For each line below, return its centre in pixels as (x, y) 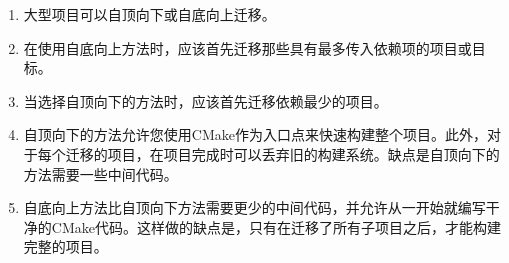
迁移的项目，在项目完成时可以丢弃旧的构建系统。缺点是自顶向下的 (282, 153)
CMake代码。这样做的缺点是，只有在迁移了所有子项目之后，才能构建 (276, 226)
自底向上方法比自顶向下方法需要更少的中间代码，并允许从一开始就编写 (254, 207)
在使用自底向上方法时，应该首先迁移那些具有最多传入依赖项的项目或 (247, 47)
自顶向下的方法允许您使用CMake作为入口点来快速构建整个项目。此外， (255, 134)
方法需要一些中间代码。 (100, 173)
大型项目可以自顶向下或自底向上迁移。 (149, 14)
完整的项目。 (65, 246)
